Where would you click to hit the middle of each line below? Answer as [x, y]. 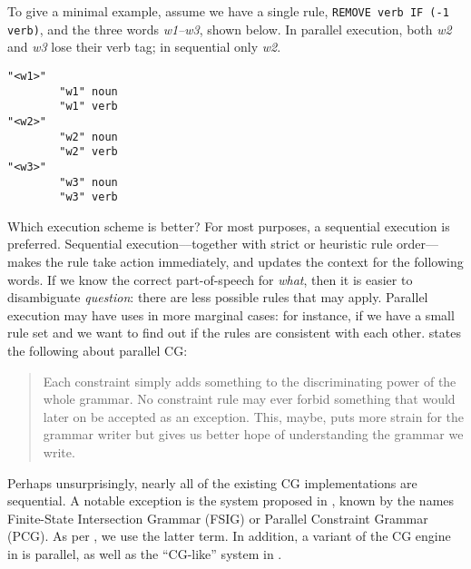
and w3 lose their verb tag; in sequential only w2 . [144, 47]
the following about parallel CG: [98, 350]
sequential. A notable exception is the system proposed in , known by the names [231, 500]
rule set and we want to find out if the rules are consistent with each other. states [234, 333]
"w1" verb [88, 107]
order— [418, 244]
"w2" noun [88, 137]
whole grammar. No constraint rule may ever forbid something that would [249, 399]
